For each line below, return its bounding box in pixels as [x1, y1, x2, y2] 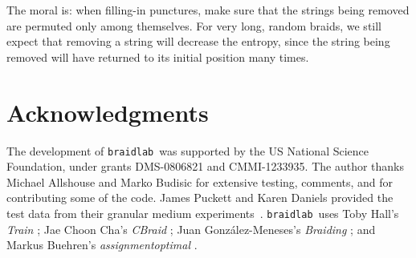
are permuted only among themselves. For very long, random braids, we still [6, 17, 382, 34]
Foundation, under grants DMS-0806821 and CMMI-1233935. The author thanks [6, 158, 405, 175]
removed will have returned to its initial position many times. [6, 48, 309, 65]
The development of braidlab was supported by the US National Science [6, 142, 369, 159]
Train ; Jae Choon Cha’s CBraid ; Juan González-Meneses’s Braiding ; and [6, 220, 376, 237]
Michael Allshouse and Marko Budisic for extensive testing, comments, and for [6, 173, 394, 190]
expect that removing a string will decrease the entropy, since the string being [6, 33, 390, 50]
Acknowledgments [6, 95, 209, 128]
